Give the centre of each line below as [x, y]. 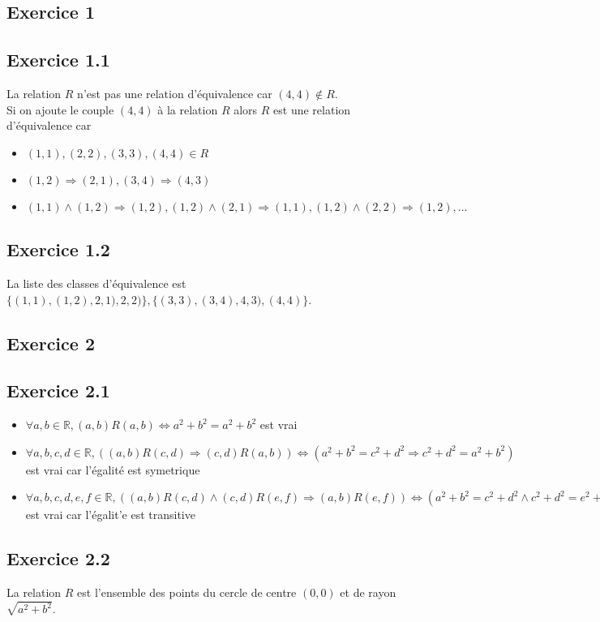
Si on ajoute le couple [60, 109]
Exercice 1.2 [58, 249]
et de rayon [368, 592]
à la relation [188, 109]
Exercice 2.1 [58, 390]
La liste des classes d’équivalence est [96, 283]
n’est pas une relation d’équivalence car [175, 93]
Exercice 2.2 [58, 558]
